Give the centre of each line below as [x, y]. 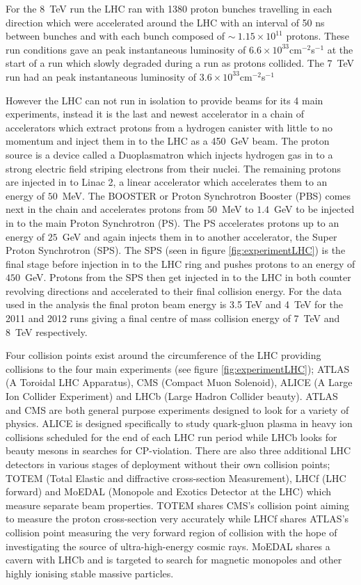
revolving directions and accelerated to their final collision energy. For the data [174, 290]
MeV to [238, 209]
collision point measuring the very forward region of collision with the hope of [171, 532]
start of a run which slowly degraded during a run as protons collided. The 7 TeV [180, 63]
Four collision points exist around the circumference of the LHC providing [163, 355]
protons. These [318, 36]
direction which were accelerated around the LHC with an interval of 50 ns [165, 22]
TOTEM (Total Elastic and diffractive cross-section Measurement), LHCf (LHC [176, 478]
